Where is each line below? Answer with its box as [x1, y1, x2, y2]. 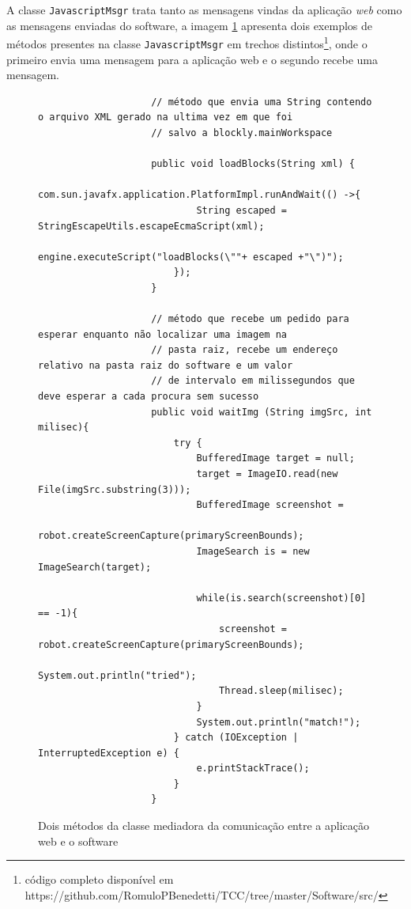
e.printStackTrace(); [196, 763, 310, 775]
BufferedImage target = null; [196, 453, 355, 464]
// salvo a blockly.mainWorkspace [151, 127, 333, 138]
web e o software [38, 832, 119, 849]
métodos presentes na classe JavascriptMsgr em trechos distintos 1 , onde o [6, 33, 368, 51]
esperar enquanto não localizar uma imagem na [38, 328, 287, 340]
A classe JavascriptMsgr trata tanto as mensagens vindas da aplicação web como [6, 2, 402, 17]
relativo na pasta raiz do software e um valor [38, 359, 293, 371]
